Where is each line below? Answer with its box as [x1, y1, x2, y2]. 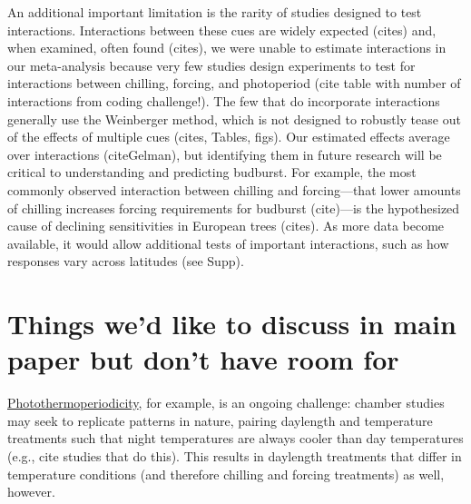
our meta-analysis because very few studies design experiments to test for [7, 55, 416, 74]
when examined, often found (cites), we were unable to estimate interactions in [7, 38, 446, 57]
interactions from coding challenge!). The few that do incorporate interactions [7, 91, 440, 110]
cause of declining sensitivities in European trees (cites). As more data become [7, 216, 445, 235]
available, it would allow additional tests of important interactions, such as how [7, 233, 449, 252]
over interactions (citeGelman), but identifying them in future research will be [7, 144, 442, 163]
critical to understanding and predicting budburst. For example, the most [7, 163, 417, 182]
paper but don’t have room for [7, 341, 399, 378]
